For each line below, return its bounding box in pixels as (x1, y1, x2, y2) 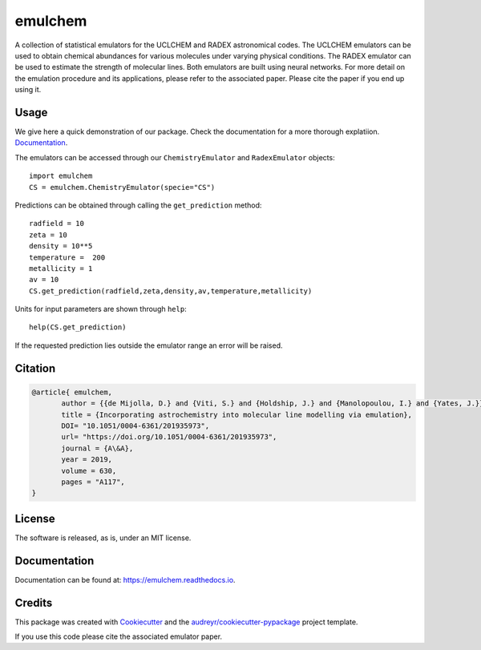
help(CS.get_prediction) (29, 323, 127, 332)
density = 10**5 (29, 241, 93, 251)
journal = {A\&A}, (61, 443, 134, 453)
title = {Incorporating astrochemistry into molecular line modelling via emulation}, (61, 410, 413, 419)
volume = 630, (61, 466, 117, 475)
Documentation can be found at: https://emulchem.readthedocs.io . (14, 575, 236, 584)
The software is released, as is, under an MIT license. (14, 533, 192, 543)
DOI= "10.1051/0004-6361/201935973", (61, 422, 210, 430)
